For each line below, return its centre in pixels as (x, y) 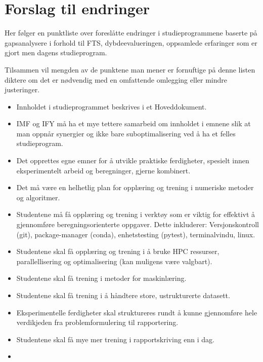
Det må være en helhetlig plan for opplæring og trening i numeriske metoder (135, 187)
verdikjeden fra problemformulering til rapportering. (97, 322)
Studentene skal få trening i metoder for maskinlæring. (101, 278)
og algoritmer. (38, 197)
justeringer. (22, 89)
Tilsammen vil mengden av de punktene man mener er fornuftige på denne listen (130, 69)
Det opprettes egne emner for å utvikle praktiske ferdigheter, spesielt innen (133, 160)
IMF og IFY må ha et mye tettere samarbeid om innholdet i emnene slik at (134, 123)
